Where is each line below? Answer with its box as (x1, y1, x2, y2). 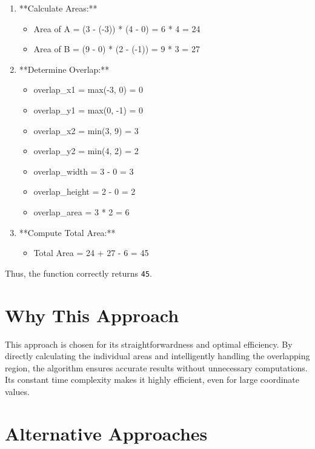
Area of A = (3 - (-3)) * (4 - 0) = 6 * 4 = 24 (33, 22, 201, 35)
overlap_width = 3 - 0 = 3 (33, 164, 134, 177)
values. (5, 385, 30, 397)
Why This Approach (5, 302, 179, 327)
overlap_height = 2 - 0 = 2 (33, 185, 136, 198)
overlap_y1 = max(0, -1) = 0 (33, 103, 144, 116)
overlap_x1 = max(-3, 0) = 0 (33, 83, 144, 96)
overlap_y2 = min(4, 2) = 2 (33, 144, 139, 157)
